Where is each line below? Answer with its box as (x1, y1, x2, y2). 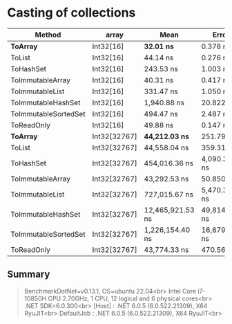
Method (35, 30, 61, 39)
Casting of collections (7, 5, 136, 21)
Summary (7, 269, 50, 280)
